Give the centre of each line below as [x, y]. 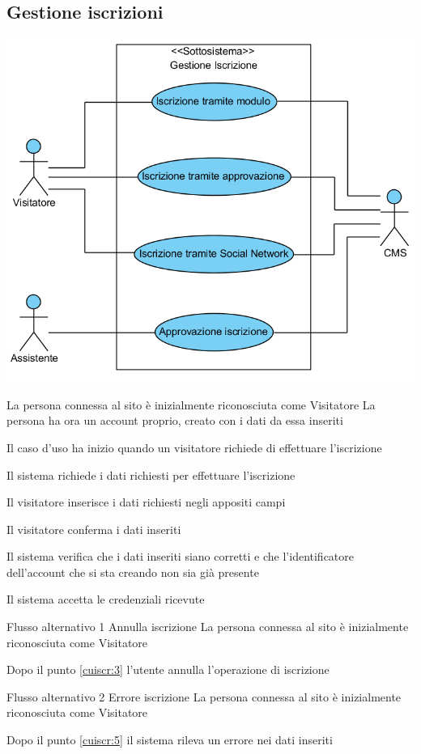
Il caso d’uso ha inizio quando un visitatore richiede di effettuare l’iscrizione [194, 447]
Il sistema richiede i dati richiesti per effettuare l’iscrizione [151, 474]
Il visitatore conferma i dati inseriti [94, 529]
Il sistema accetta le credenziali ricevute [106, 599]
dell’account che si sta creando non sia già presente [133, 572]
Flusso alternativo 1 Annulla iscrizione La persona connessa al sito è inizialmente [208, 627]
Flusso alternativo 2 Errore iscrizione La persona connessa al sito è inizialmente [204, 696]
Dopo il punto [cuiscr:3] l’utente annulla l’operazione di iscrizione [168, 669]
